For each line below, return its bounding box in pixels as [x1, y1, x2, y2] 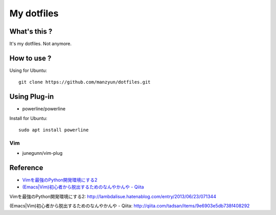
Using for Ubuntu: [9, 67, 47, 74]
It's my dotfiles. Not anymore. [9, 41, 72, 47]
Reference [9, 163, 43, 172]
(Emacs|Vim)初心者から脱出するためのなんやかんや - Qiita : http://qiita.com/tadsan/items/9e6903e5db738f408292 [9, 203, 250, 209]
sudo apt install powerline [18, 127, 89, 133]
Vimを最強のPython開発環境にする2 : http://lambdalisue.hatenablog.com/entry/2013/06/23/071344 [9, 193, 217, 199]
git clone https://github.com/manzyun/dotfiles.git [18, 79, 151, 85]
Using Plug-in [9, 92, 54, 101]
